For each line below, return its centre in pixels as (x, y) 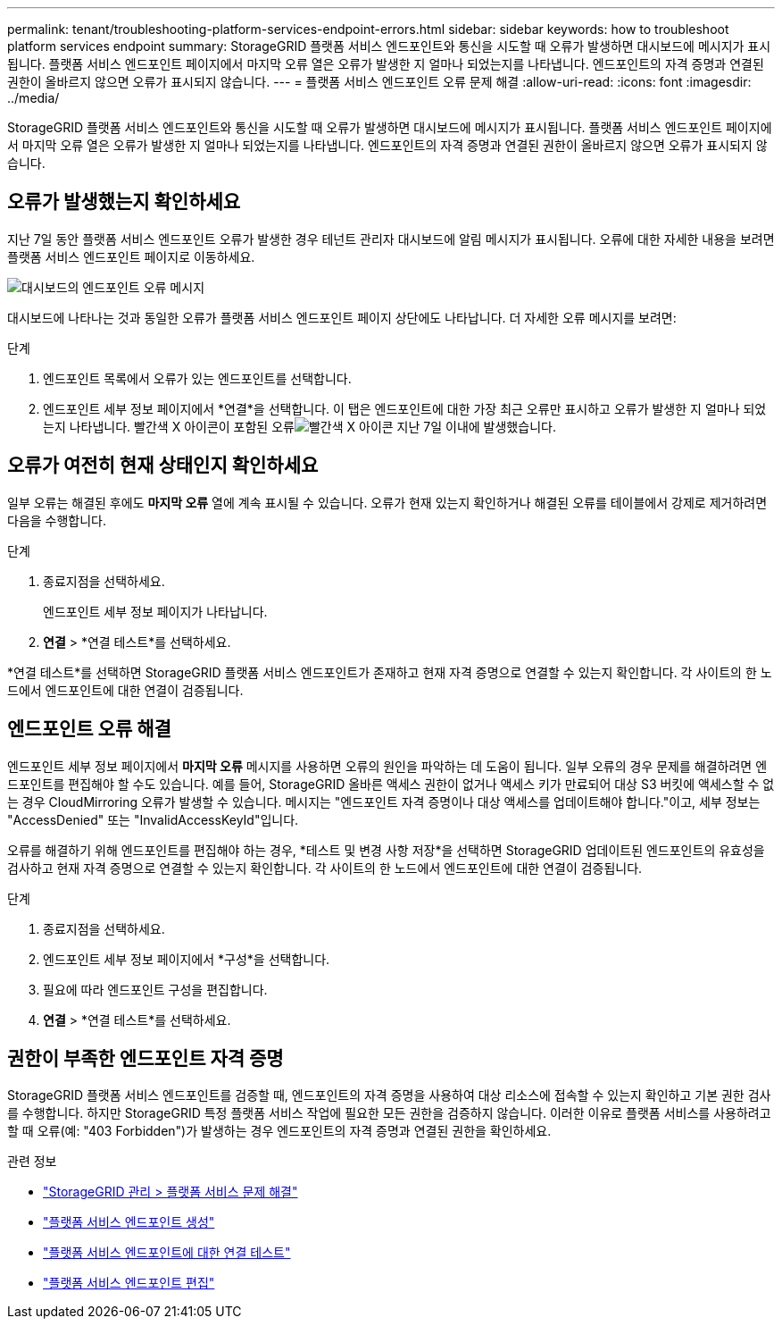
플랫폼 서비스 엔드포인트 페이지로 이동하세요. (131, 256)
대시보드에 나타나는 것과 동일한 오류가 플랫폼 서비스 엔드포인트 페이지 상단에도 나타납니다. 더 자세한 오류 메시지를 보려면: (342, 317)
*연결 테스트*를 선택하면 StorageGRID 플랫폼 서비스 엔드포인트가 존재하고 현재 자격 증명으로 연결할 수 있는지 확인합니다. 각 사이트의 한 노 (390, 672)
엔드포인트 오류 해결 (89, 729)
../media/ (33, 98)
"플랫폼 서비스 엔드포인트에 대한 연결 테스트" (167, 1253)
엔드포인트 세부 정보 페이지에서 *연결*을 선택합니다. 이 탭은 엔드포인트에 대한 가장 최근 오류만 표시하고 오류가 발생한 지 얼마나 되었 (405, 408)
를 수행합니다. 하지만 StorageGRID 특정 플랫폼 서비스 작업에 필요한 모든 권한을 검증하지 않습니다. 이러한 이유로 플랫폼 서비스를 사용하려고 (389, 1113)
